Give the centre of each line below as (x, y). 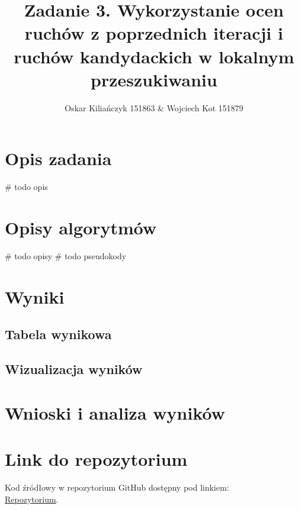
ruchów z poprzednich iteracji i (154, 33)
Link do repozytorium (96, 459)
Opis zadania (58, 158)
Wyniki (35, 296)
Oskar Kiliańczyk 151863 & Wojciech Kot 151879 (154, 107)
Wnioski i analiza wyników (115, 412)
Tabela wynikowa (58, 334)
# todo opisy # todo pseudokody (66, 255)
